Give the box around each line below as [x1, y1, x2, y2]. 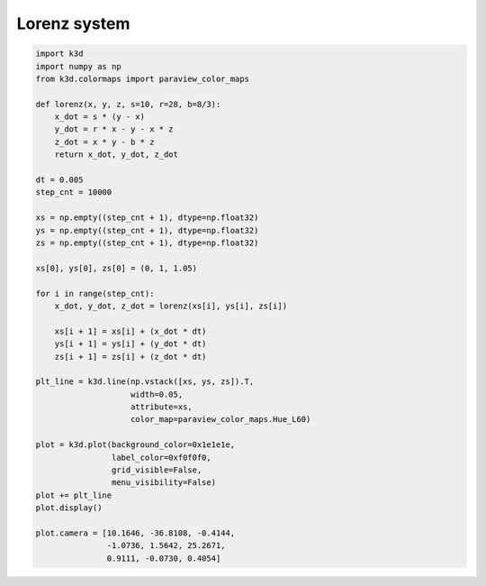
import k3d [35, 49, 84, 59]
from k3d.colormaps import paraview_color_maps [35, 73, 249, 84]
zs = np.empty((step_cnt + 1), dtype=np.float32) [35, 238, 259, 248]
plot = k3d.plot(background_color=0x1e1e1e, [35, 440, 236, 450]
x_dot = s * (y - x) [54, 112, 146, 122]
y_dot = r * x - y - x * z [54, 124, 175, 134]
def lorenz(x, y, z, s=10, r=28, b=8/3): [35, 99, 221, 109]
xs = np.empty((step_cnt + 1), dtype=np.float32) [35, 213, 259, 223]
